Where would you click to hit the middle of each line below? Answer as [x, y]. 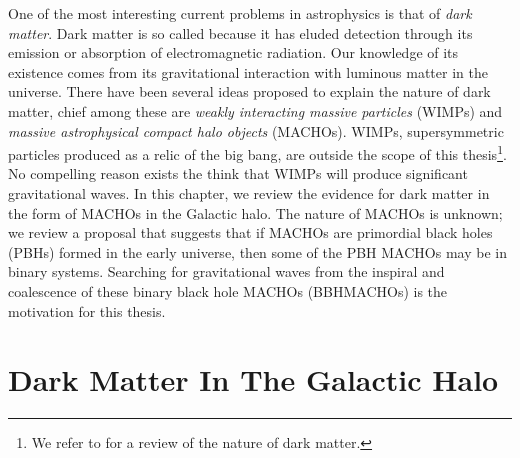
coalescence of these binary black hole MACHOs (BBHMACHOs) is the [228, 290]
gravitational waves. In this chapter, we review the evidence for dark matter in [249, 193]
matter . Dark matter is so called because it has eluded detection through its [240, 32]
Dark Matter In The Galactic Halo [253, 379]
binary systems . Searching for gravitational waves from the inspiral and [226, 271]
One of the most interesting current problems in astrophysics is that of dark [240, 13]
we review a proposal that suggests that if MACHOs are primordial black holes [250, 232]
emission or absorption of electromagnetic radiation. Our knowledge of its [233, 52]
